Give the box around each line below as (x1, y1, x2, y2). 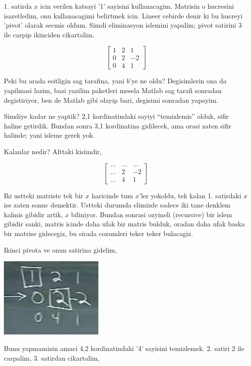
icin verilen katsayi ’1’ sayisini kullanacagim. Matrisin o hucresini (40, 1, 234, 11)
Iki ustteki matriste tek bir (4, 190, 83, 200)
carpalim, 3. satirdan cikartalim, (4, 352, 100, 363)
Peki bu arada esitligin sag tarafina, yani (4, 76, 125, 86)
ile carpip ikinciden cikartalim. (4, 29, 94, 39)
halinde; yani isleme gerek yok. (4, 130, 95, 140)
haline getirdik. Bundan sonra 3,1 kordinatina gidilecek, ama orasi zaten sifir (4, 120, 232, 130)
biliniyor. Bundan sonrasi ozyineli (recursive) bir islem (71, 209, 232, 219)
